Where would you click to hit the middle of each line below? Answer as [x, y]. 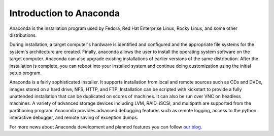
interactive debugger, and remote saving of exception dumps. [74, 118]
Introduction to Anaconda [65, 13]
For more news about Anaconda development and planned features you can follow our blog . [106, 127]
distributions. [23, 35]
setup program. [25, 73]
